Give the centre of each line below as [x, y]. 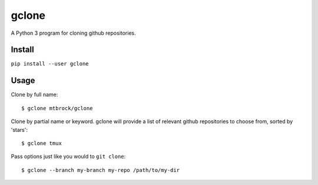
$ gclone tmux [42, 143]
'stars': [19, 130]
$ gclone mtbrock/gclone [57, 108]
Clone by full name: [34, 95]
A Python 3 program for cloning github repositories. [73, 33]
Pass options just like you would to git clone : [68, 157]
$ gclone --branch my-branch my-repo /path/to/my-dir [100, 170]
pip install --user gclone [50, 64]
